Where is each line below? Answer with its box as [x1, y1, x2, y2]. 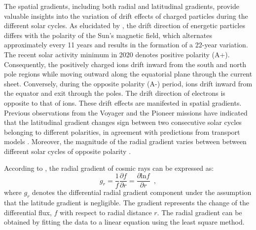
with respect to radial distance [60, 207, 152, 217]
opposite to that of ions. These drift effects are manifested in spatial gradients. [4, 97, 242, 108]
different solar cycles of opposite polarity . [4, 146, 131, 156]
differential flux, [4, 207, 52, 217]
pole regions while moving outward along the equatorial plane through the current [4, 69, 253, 79]
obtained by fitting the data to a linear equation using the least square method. [4, 217, 245, 227]
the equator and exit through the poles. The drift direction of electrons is [4, 88, 225, 98]
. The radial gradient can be [157, 207, 242, 217]
